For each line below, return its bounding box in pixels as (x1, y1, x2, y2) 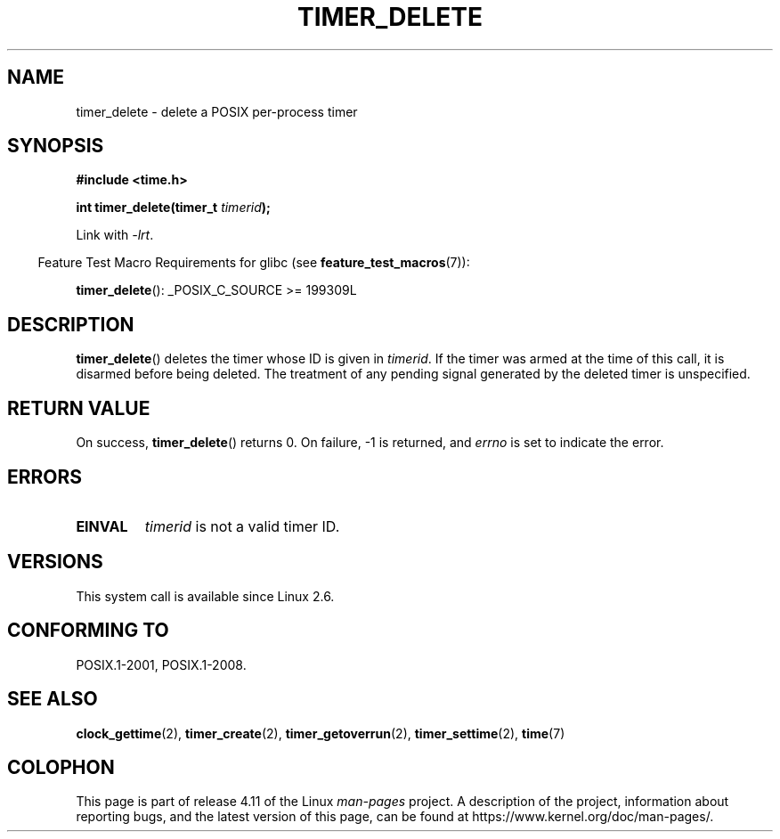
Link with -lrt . (76, 227, 154, 243)
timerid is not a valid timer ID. (144, 517, 340, 535)
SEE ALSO (7, 688, 98, 711)
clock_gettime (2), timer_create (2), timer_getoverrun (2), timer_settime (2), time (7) (76, 725, 565, 741)
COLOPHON (7, 755, 115, 778)
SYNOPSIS (7, 134, 104, 158)
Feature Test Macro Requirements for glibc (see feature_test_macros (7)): (37, 255, 470, 271)
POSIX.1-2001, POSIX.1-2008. (76, 656, 247, 672)
